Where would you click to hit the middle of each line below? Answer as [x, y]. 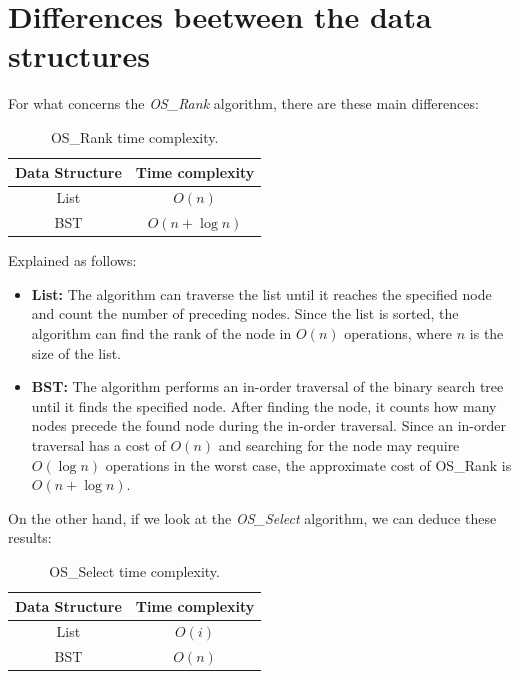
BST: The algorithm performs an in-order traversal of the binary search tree [267, 386]
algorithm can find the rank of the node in [161, 333]
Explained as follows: [72, 260]
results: [30, 537]
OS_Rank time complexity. [134, 136]
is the [486, 333]
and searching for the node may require [339, 445]
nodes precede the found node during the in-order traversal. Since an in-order [268, 425]
